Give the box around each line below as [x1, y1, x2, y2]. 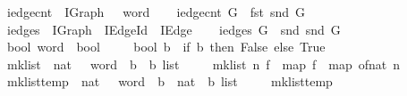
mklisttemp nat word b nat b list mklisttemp [6, 72, 333, 91]
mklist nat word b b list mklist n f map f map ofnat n [6, 54, 400, 73]
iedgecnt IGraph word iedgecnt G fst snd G [6, 3, 306, 20]
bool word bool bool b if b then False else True [6, 37, 326, 56]
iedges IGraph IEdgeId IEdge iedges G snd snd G [6, 20, 341, 38]
